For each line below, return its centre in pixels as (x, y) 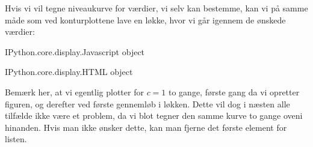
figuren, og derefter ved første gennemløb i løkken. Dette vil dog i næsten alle (147, 103)
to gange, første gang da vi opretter (234, 91)
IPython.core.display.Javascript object (75, 51)
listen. (16, 139)
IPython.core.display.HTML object (69, 72)
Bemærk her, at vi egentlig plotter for (74, 91)
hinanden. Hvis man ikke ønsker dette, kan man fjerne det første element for (146, 127)
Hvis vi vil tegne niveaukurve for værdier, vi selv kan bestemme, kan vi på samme (156, 8)
